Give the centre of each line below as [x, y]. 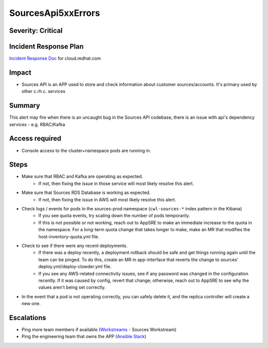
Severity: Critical [36, 31]
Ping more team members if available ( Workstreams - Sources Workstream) [99, 330]
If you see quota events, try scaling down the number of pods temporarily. [114, 216]
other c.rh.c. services [43, 91]
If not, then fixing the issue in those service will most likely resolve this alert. [116, 183]
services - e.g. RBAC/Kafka [37, 124]
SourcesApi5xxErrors [55, 13]
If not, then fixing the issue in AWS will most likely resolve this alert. [107, 199]
